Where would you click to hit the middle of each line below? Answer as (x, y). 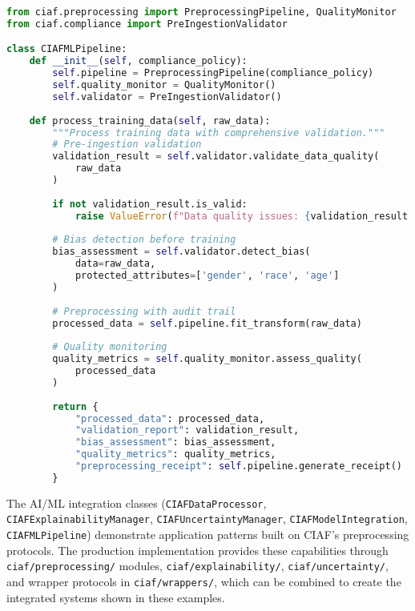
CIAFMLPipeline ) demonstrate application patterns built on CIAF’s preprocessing (208, 535)
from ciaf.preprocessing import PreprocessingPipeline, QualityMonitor (201, 12)
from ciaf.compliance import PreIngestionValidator (147, 24)
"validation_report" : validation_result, (187, 430)
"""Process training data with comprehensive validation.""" (219, 133)
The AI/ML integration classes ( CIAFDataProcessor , (137, 502)
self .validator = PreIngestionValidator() (167, 96)
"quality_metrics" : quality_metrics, (175, 454)
